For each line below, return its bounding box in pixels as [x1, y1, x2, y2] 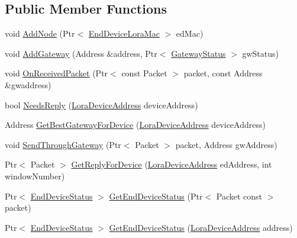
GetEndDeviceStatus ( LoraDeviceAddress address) [109, 221, 293, 233]
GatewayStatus [171, 47, 226, 59]
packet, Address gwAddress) [175, 138, 277, 150]
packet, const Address [183, 67, 263, 79]
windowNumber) [5, 169, 65, 182]
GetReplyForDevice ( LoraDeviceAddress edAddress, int [71, 158, 272, 171]
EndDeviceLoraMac [88, 27, 160, 40]
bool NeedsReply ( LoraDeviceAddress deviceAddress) [5, 98, 198, 111]
